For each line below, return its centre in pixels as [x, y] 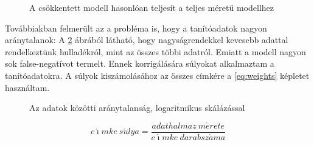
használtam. [27, 87]
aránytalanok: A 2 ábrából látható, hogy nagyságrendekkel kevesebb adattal [147, 40]
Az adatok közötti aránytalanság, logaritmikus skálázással [137, 108]
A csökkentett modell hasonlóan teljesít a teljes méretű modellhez [152, 7]
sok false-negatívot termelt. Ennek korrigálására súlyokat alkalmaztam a [140, 63]
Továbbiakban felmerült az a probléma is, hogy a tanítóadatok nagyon [136, 28]
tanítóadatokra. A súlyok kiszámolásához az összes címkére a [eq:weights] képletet [157, 75]
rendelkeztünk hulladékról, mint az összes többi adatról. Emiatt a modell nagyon [155, 51]
